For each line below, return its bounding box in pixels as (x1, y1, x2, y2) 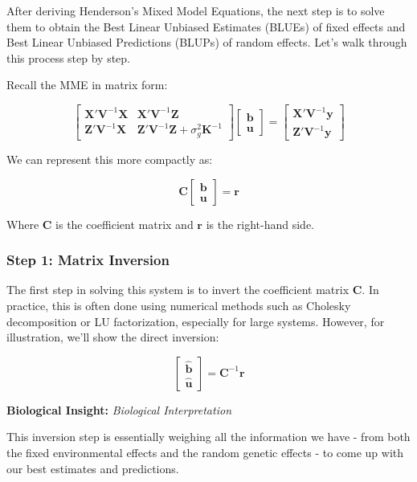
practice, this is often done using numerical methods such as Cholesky (6, 297, 351, 314)
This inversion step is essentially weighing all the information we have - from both (6, 428, 411, 445)
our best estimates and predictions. (6, 460, 179, 476)
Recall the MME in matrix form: (6, 76, 168, 93)
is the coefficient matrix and (55, 215, 194, 232)
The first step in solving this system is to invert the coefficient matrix (6, 281, 350, 298)
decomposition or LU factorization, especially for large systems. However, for (6, 312, 385, 329)
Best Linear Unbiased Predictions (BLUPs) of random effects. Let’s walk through (6, 34, 407, 51)
